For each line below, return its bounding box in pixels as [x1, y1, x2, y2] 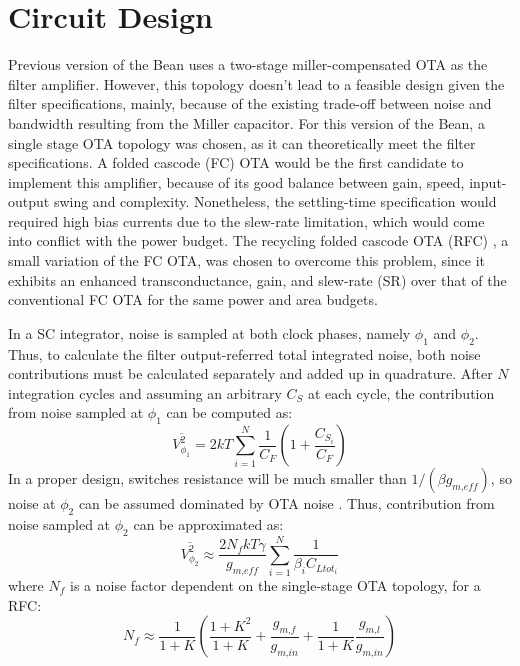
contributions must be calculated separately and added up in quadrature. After [8, 363, 493, 384]
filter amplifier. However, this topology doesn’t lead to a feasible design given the [8, 73, 505, 94]
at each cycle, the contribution [307, 382, 495, 403]
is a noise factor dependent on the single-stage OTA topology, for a [69, 575, 481, 595]
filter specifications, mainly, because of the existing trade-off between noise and [8, 93, 492, 114]
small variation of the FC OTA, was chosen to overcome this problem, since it [8, 250, 486, 271]
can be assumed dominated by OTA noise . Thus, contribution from [78, 493, 495, 514]
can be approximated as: [133, 514, 284, 535]
